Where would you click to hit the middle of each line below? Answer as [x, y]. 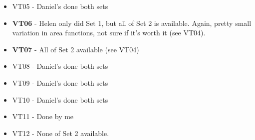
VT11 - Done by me [43, 116]
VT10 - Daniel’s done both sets [60, 99]
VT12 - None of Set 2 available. [61, 133]
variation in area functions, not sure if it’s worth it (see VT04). [109, 33]
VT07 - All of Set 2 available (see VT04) [76, 49]
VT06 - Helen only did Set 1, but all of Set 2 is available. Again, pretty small [132, 23]
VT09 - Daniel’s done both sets [60, 82]
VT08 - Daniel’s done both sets [60, 66]
